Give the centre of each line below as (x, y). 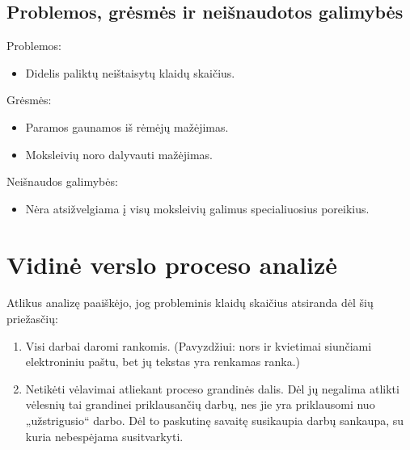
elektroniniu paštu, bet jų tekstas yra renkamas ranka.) (163, 362)
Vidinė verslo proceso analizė (172, 264)
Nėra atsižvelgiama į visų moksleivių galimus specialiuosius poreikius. (197, 208)
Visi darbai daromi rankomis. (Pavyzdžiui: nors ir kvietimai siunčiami (199, 345)
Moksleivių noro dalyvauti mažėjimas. (119, 154)
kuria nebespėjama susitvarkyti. (104, 436)
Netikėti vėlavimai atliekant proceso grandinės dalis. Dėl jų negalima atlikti (212, 388)
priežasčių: (32, 319)
